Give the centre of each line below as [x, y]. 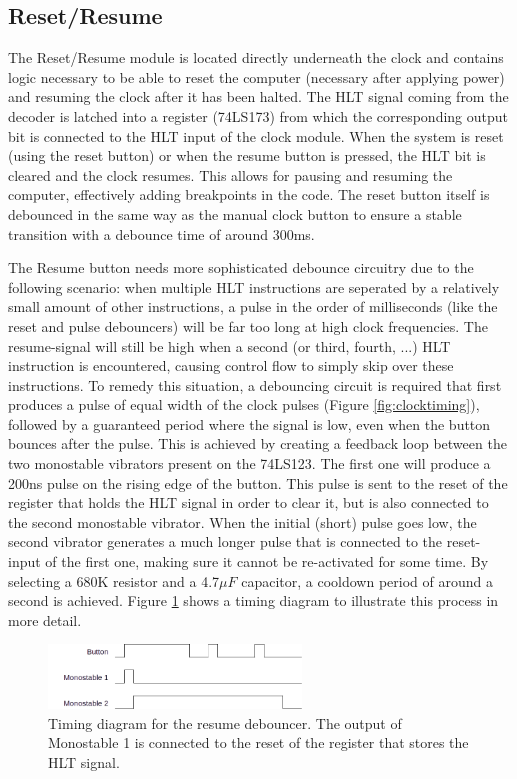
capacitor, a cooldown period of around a [367, 580]
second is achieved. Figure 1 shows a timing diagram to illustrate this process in [253, 600]
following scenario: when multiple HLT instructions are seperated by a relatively [254, 286]
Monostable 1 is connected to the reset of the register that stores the [258, 742]
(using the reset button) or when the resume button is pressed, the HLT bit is [247, 155]
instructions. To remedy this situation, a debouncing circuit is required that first [255, 384]
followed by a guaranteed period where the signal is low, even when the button [249, 423]
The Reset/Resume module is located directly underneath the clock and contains [256, 57]
